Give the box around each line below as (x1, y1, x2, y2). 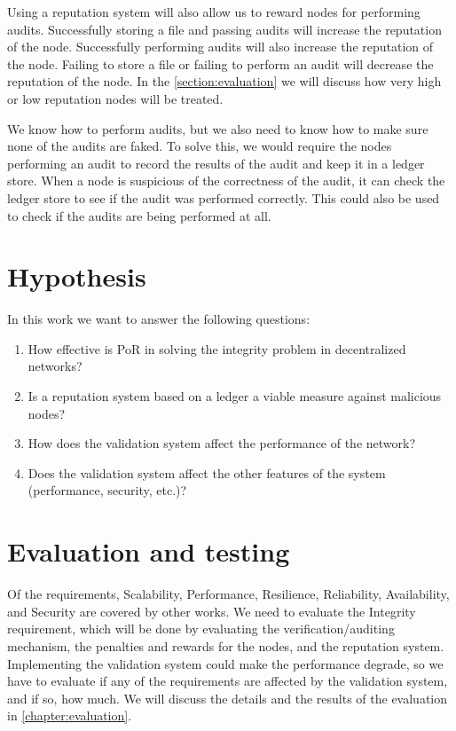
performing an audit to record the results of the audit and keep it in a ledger (7, 153, 425, 172)
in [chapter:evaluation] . (7, 706, 132, 725)
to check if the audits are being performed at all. (7, 206, 271, 224)
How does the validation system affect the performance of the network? (28, 434, 416, 452)
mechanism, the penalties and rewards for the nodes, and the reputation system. (7, 636, 444, 655)
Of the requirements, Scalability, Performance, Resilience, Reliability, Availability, (7, 585, 450, 603)
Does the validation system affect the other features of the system (28, 463, 386, 482)
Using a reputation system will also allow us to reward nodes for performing (7, 3, 421, 20)
